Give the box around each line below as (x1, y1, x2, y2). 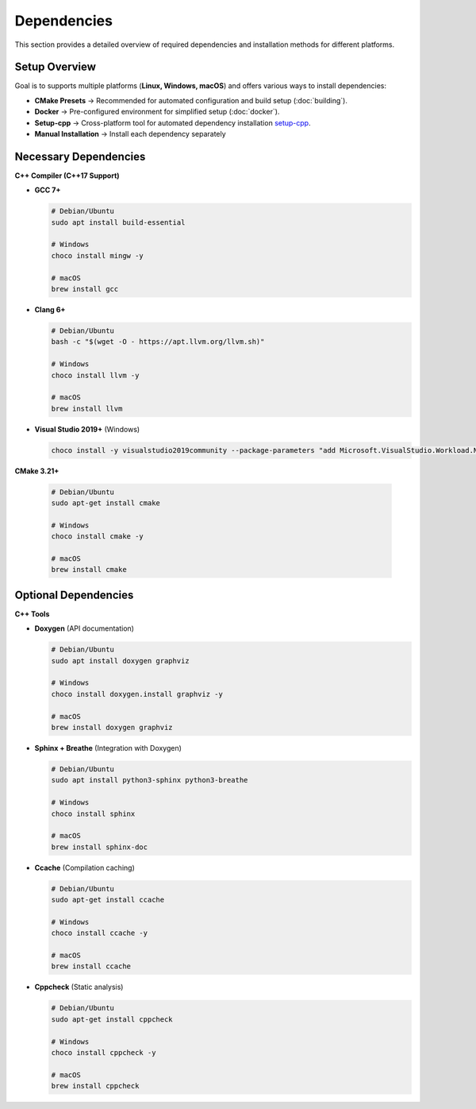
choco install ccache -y (51, 929, 148, 937)
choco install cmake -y (51, 532, 144, 541)
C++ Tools (14, 609, 50, 619)
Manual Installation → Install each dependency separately (34, 129, 226, 139)
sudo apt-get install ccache (51, 895, 165, 905)
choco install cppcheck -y (51, 1048, 156, 1057)
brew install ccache (51, 962, 131, 971)
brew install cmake (51, 565, 127, 574)
